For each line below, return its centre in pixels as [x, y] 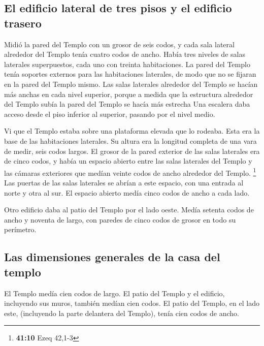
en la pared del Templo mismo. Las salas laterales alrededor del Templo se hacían [131, 84]
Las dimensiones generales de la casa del [112, 257]
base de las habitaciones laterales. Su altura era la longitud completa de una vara [130, 140]
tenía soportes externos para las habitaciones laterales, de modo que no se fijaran [130, 74]
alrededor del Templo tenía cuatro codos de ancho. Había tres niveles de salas [125, 54]
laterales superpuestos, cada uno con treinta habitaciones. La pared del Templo [127, 64]
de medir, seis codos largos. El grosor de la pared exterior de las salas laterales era [132, 151]
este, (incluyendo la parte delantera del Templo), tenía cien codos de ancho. [122, 313]
